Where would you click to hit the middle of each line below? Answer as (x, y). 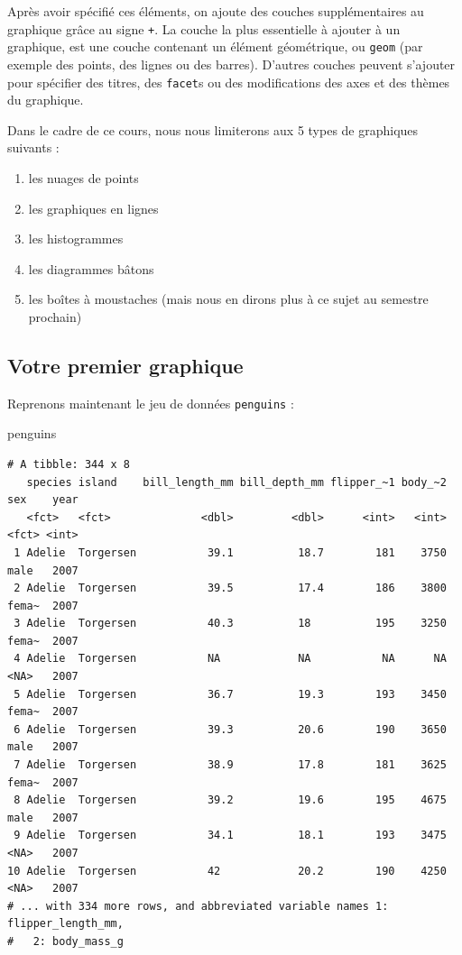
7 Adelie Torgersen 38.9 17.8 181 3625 (230, 765)
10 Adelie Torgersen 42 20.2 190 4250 (227, 871)
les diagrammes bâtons (91, 268)
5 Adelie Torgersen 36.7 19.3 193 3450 (230, 694)
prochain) (55, 316)
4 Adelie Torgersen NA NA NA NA (230, 659)
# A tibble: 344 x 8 (69, 464)
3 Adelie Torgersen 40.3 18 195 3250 (230, 624)
